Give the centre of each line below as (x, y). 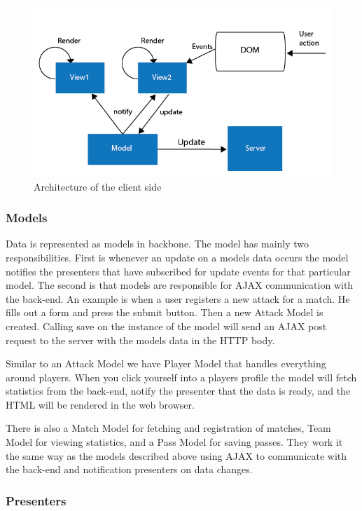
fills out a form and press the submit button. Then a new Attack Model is (165, 312)
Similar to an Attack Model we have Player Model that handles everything (166, 363)
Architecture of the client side (98, 186)
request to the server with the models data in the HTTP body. (140, 340)
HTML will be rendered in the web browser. (100, 404)
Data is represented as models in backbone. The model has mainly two (158, 244)
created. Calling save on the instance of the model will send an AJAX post (166, 326)
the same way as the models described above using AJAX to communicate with (176, 455)
